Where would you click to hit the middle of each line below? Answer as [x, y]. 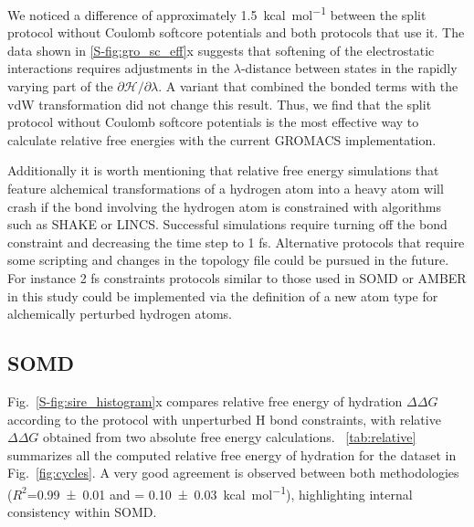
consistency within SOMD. [82, 512]
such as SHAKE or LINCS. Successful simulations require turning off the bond [227, 224]
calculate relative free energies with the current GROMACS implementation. [222, 139]
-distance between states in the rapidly [349, 68]
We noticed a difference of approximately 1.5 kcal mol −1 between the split [217, 13]
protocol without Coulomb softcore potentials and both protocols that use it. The [236, 32]
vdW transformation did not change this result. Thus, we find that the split [220, 104]
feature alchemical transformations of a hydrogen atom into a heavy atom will [226, 188]
